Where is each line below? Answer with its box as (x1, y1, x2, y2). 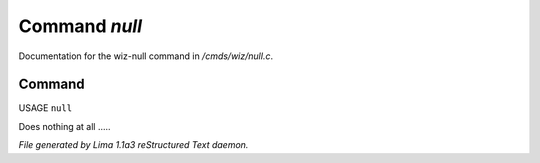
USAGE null (18, 102, 73, 114)
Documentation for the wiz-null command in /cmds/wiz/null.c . (18, 50, 274, 62)
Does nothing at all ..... (18, 120, 111, 132)
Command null (18, 15, 143, 37)
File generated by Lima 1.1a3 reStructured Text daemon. (18, 139, 249, 151)
